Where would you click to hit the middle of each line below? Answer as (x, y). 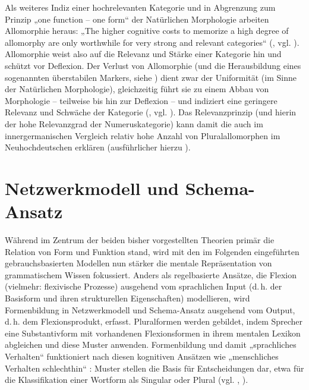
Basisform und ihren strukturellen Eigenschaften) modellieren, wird (127, 298)
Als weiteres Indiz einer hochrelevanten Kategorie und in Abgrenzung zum (140, 7)
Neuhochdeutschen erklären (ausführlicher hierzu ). (98, 147)
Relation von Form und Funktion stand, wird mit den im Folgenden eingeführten (152, 251)
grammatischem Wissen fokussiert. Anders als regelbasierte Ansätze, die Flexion (151, 274)
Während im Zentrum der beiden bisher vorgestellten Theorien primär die (140, 240)
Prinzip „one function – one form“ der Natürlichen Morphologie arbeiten (137, 19)
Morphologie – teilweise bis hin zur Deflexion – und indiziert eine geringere (141, 100)
